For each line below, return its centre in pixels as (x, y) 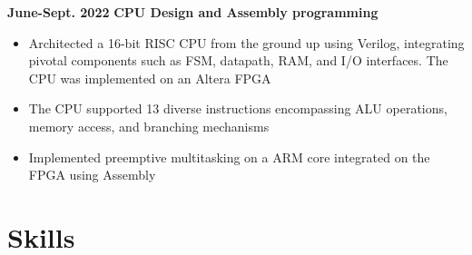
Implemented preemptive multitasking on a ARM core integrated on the (229, 157)
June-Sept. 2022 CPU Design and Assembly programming (193, 12)
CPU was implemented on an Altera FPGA (150, 78)
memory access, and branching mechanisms (149, 126)
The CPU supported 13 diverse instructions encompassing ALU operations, (238, 108)
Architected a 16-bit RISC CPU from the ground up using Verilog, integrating (246, 42)
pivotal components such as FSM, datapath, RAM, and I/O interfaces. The (238, 60)
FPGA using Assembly (92, 175)
